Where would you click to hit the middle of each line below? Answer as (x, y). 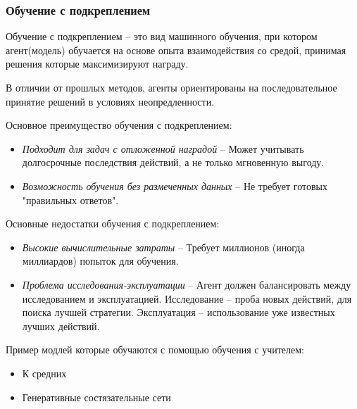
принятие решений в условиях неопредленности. (110, 101)
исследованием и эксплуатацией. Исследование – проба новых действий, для (187, 298)
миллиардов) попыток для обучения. (100, 261)
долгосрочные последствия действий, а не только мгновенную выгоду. (173, 162)
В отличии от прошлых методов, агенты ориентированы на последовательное (171, 87)
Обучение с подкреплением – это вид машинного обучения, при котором (162, 36)
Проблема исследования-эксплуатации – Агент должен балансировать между (187, 284)
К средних (44, 373)
